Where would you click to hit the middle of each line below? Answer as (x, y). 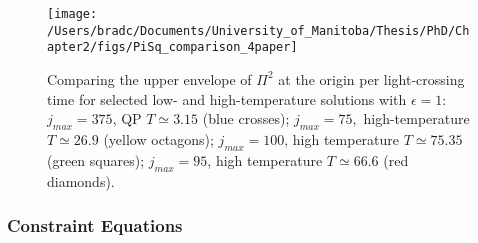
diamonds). (81, 180)
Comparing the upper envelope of (149, 78)
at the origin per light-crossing (371, 78)
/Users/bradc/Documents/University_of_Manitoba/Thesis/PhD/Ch (258, 30)
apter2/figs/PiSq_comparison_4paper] (172, 47)
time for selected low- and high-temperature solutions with (227, 98)
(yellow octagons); (158, 138)
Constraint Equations (95, 225)
